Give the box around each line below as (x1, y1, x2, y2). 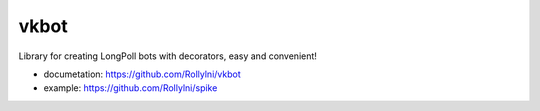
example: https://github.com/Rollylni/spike (43, 82, 218, 94)
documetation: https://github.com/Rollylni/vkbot (43, 68, 241, 80)
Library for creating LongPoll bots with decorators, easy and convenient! (18, 50, 317, 62)
